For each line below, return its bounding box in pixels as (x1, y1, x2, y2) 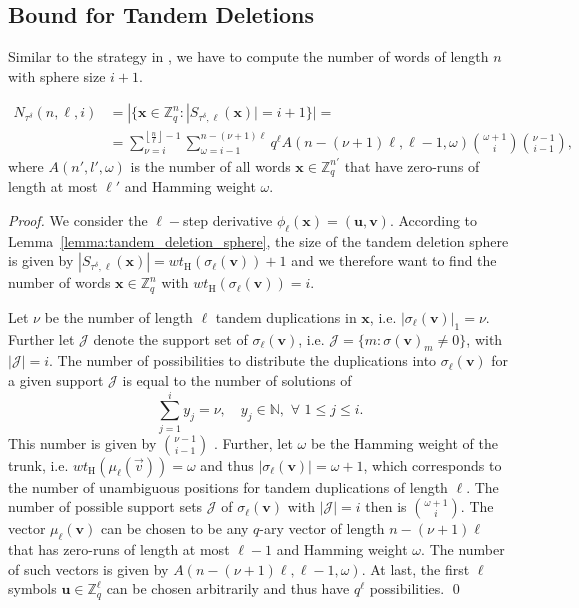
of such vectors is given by (8, 558, 169, 579)
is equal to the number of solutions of (122, 369, 352, 390)
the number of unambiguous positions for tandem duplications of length (8, 476, 448, 497)
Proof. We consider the (8, 209, 148, 230)
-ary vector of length (259, 518, 385, 539)
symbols (8, 578, 57, 599)
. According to (389, 209, 478, 230)
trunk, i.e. (8, 454, 69, 475)
